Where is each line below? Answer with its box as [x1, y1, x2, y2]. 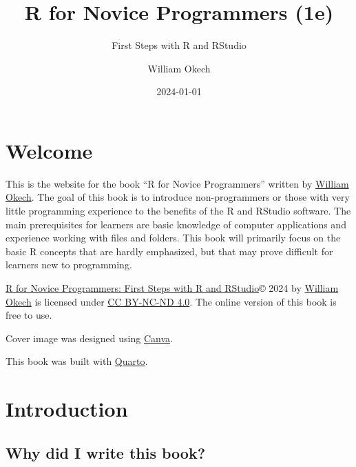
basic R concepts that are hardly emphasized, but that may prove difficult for [6, 244, 333, 258]
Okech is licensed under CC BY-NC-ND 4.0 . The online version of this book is [6, 294, 337, 308]
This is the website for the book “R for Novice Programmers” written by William [6, 176, 349, 190]
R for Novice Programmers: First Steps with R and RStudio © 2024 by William [6, 281, 339, 295]
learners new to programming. [6, 257, 132, 272]
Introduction [6, 395, 128, 423]
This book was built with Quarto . [6, 354, 148, 368]
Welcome [6, 136, 93, 164]
